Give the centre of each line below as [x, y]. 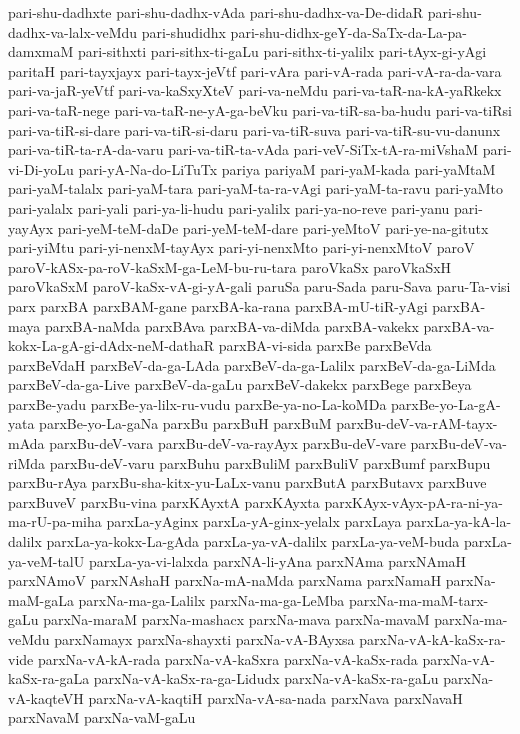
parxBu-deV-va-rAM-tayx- [417, 423]
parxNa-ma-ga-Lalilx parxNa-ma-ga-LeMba [211, 599]
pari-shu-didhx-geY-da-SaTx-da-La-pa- [349, 31]
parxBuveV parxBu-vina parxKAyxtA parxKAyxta [164, 501]
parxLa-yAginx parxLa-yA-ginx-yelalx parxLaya [254, 521]
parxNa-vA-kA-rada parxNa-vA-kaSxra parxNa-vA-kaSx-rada [227, 658]
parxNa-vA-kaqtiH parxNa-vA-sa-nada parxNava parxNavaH [275, 697]
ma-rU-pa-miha [55, 521]
